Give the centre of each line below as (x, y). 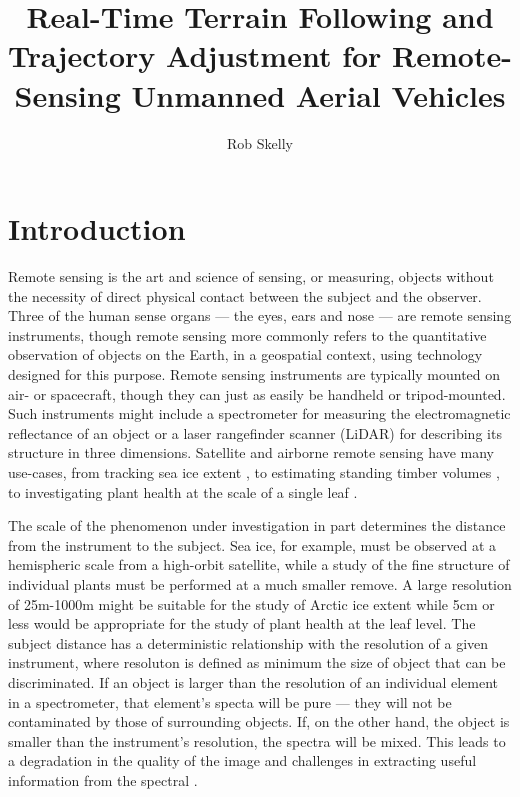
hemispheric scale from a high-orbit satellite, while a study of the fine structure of (259, 564)
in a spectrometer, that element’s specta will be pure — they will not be (230, 701)
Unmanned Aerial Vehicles (318, 94)
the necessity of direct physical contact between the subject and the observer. (245, 295)
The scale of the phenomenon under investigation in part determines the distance (257, 525)
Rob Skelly (260, 142)
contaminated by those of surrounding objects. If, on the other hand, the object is (259, 721)
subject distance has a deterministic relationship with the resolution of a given (248, 642)
